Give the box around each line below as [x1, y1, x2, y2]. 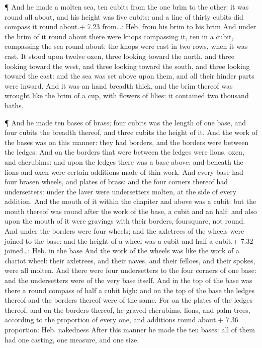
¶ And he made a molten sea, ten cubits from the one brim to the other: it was [5, 2, 249, 12]
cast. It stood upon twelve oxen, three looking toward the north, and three [5, 50, 234, 61]
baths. [5, 100, 24, 110]
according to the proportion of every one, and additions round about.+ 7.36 [5, 314, 238, 325]
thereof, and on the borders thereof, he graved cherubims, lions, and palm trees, [5, 304, 250, 315]
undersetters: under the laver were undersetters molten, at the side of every [5, 186, 237, 196]
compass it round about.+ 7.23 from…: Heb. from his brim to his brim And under [5, 21, 256, 32]
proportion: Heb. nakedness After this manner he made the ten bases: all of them [5, 324, 255, 334]
